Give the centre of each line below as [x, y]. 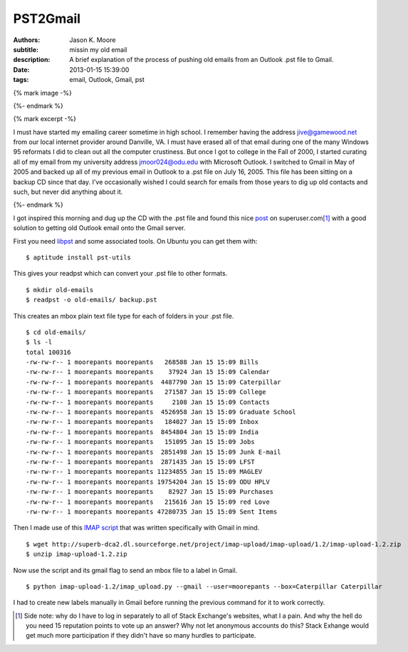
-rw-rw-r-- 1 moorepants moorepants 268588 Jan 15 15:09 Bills [142, 362]
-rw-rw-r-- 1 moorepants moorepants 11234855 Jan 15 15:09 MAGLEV [144, 472]
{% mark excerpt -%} [45, 119]
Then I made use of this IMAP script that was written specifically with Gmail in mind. [136, 528]
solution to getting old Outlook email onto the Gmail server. [99, 228]
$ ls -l [39, 342]
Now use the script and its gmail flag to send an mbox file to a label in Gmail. [125, 570]
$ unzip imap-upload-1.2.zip [77, 554]
